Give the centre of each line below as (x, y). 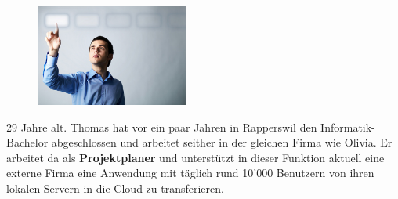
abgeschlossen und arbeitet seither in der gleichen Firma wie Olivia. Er (222, 142)
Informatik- (348, 127)
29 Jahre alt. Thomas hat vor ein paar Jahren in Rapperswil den (162, 127)
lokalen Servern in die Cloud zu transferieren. (115, 188)
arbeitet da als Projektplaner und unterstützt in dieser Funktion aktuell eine (195, 157)
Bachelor (27, 142)
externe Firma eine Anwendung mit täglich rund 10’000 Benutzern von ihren (190, 173)
